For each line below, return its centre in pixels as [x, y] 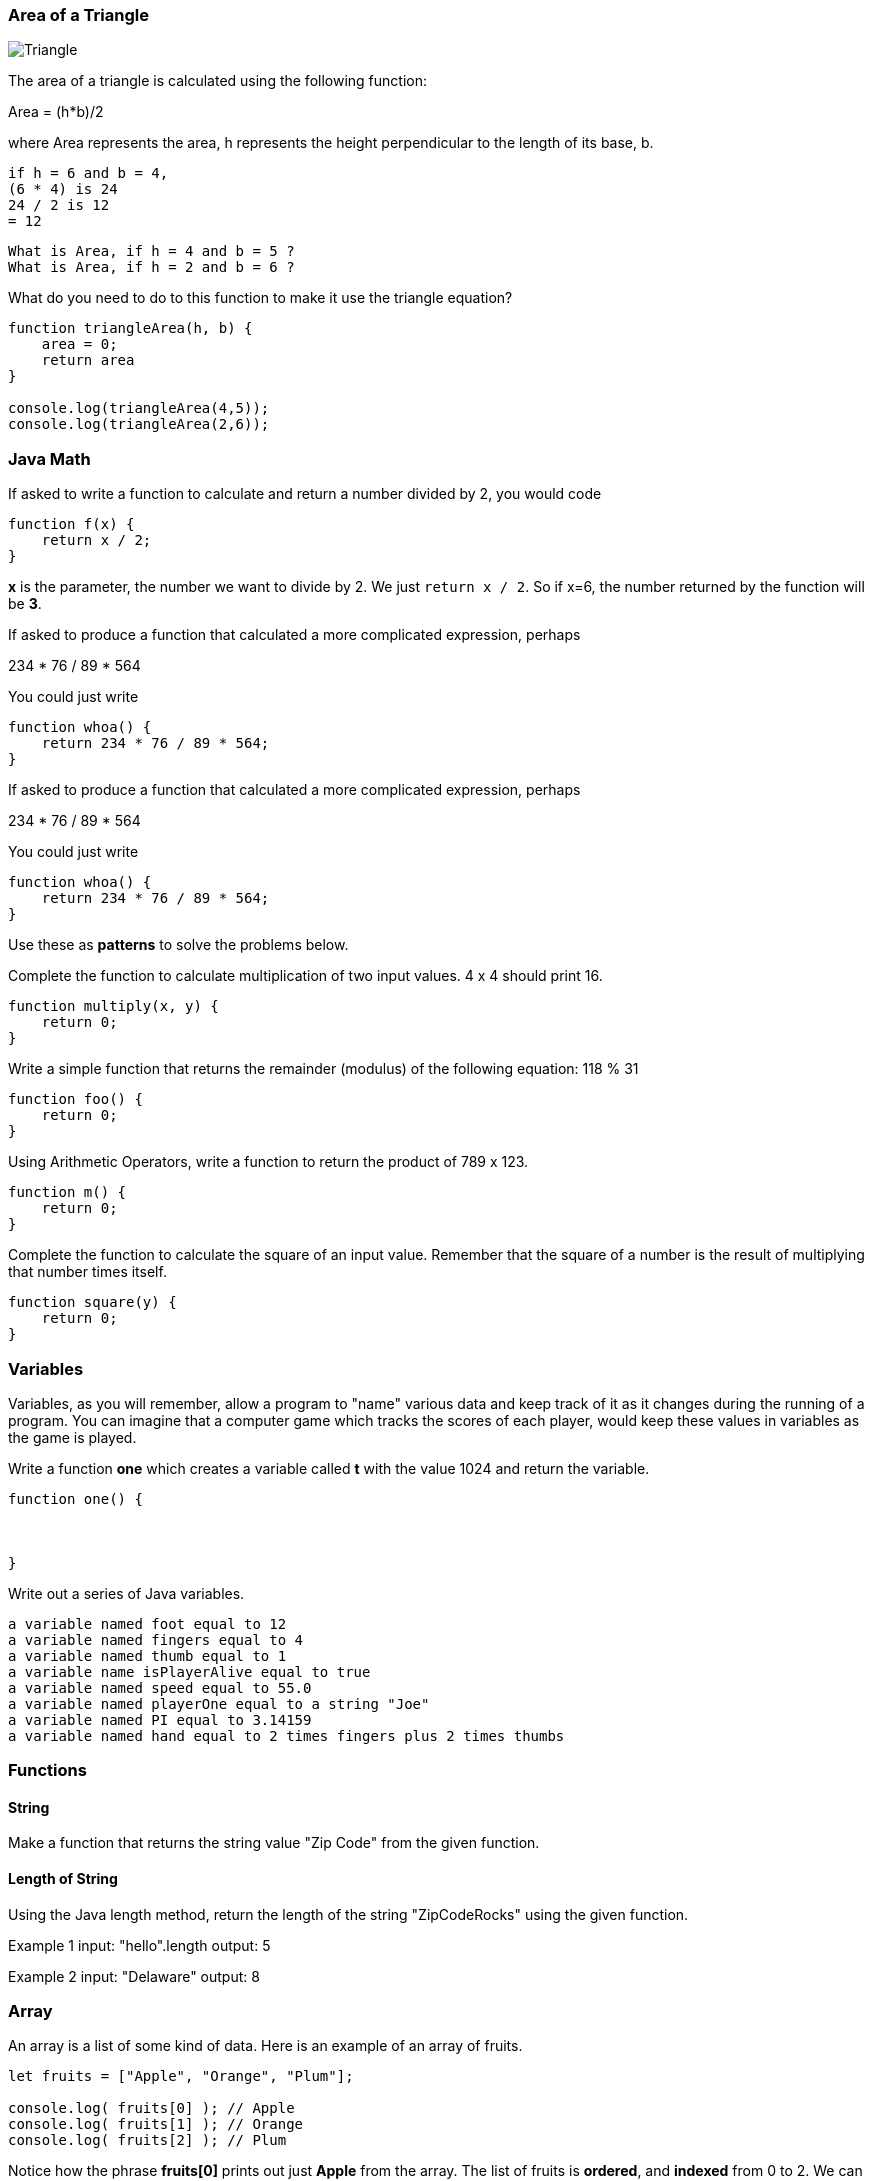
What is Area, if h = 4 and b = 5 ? [151, 251]
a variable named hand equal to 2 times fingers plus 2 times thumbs [286, 1735]
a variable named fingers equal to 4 [156, 1639]
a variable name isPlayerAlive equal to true [189, 1671]
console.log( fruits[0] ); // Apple [151, 2108]
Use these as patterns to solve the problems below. [178, 945]
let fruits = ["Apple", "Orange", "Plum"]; [181, 2076]
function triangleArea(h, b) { [130, 328]
